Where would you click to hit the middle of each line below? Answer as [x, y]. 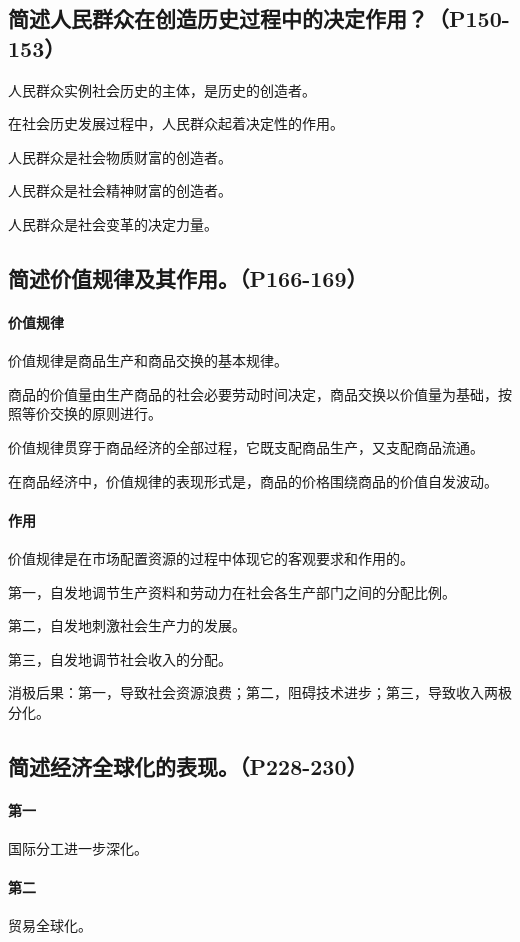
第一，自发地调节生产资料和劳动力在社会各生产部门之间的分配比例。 [232, 591]
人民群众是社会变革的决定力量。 [113, 223]
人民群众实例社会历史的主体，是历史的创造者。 [162, 89]
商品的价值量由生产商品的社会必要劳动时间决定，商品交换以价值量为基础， [253, 393]
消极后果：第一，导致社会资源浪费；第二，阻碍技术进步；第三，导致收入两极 [260, 692]
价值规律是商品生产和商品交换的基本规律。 [148, 360]
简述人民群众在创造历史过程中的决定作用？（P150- [259, 18]
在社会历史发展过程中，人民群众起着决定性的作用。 [176, 123]
